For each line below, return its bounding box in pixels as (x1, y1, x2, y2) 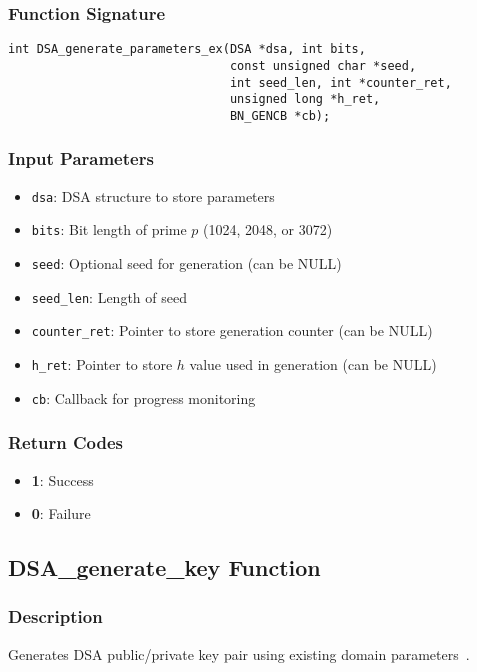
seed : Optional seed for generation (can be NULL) (31, 253, 342, 274)
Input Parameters (8, 146, 154, 171)
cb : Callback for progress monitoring (31, 387, 256, 408)
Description (8, 604, 103, 629)
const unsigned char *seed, (229, 58, 417, 73)
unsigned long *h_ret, (229, 92, 381, 107)
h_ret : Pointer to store (31, 354, 173, 374)
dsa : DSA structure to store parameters (31, 185, 275, 206)
